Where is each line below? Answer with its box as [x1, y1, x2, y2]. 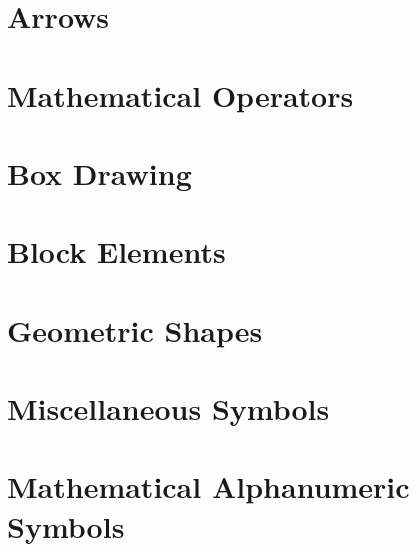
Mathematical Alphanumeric [7, 466, 410, 507]
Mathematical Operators [7, 74, 354, 115]
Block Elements [7, 231, 226, 272]
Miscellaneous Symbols [7, 388, 330, 429]
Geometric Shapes [7, 309, 263, 350]
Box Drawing [7, 152, 192, 193]
